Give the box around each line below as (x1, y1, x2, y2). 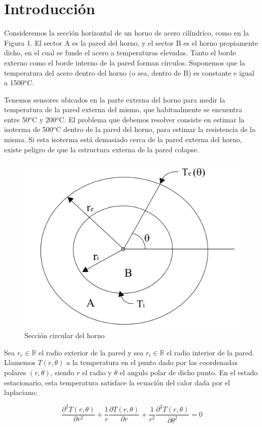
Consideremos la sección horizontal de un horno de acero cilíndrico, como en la (4, 27, 249, 38)
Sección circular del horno (24, 330, 105, 341)
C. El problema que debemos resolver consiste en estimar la (59, 114, 245, 124)
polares (4, 367, 26, 378)
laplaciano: (4, 387, 38, 398)
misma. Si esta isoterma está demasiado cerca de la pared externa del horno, (4, 134, 242, 145)
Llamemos (4, 357, 36, 368)
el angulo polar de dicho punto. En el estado (119, 367, 258, 378)
